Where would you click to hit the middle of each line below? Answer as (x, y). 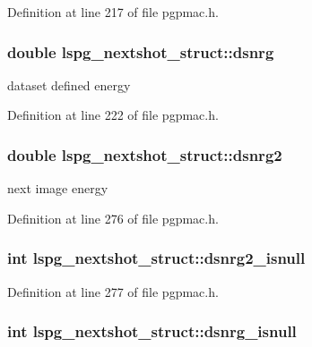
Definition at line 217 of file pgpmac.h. (113, 12)
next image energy (58, 188)
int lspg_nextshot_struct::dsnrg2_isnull (156, 258)
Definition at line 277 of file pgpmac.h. (113, 291)
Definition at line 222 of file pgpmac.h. (113, 115)
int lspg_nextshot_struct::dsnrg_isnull (152, 331)
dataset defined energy (69, 85)
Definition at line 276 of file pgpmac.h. (113, 218)
